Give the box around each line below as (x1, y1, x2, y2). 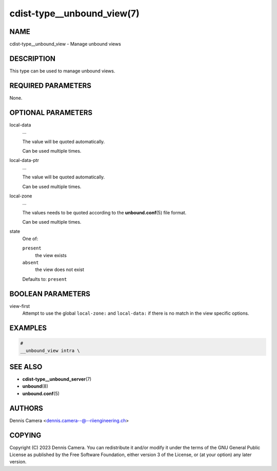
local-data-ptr (9, 157, 39, 164)
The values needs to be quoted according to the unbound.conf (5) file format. (22, 209, 187, 215)
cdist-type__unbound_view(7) (9, 8, 140, 19)
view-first (9, 303, 30, 309)
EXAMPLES (9, 323, 47, 332)
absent (22, 260, 39, 266)
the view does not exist (35, 266, 85, 273)
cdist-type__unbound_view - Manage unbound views (9, 41, 122, 47)
